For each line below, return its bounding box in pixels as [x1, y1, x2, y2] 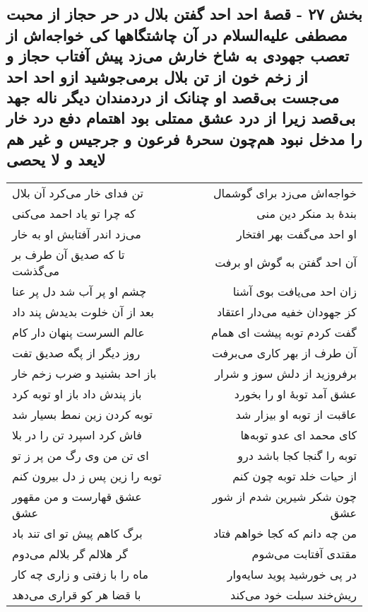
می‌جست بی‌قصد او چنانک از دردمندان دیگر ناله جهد [6, 86, 340, 108]
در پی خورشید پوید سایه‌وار [227, 565, 357, 582]
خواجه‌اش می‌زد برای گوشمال [213, 184, 357, 201]
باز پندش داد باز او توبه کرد [12, 385, 142, 402]
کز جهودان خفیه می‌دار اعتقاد [216, 303, 357, 320]
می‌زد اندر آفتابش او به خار [12, 225, 141, 242]
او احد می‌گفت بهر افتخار [236, 225, 357, 242]
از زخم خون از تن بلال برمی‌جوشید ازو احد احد [6, 65, 308, 87]
